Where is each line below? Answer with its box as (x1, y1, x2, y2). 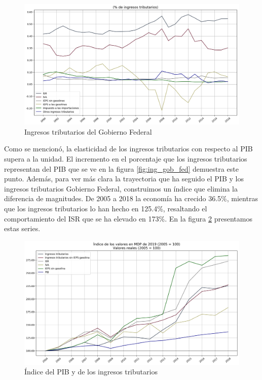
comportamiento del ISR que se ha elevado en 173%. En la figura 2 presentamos (4, 213, 252, 224)
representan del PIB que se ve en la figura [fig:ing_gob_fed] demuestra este (4, 163, 239, 174)
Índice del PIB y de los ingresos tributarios (24, 366, 158, 377)
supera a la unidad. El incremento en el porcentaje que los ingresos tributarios (4, 153, 247, 164)
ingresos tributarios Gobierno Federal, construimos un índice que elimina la (4, 183, 238, 194)
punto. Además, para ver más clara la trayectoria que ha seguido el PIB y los (4, 173, 244, 184)
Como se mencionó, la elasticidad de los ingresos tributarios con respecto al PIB (4, 143, 253, 154)
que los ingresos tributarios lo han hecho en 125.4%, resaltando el (4, 203, 207, 213)
